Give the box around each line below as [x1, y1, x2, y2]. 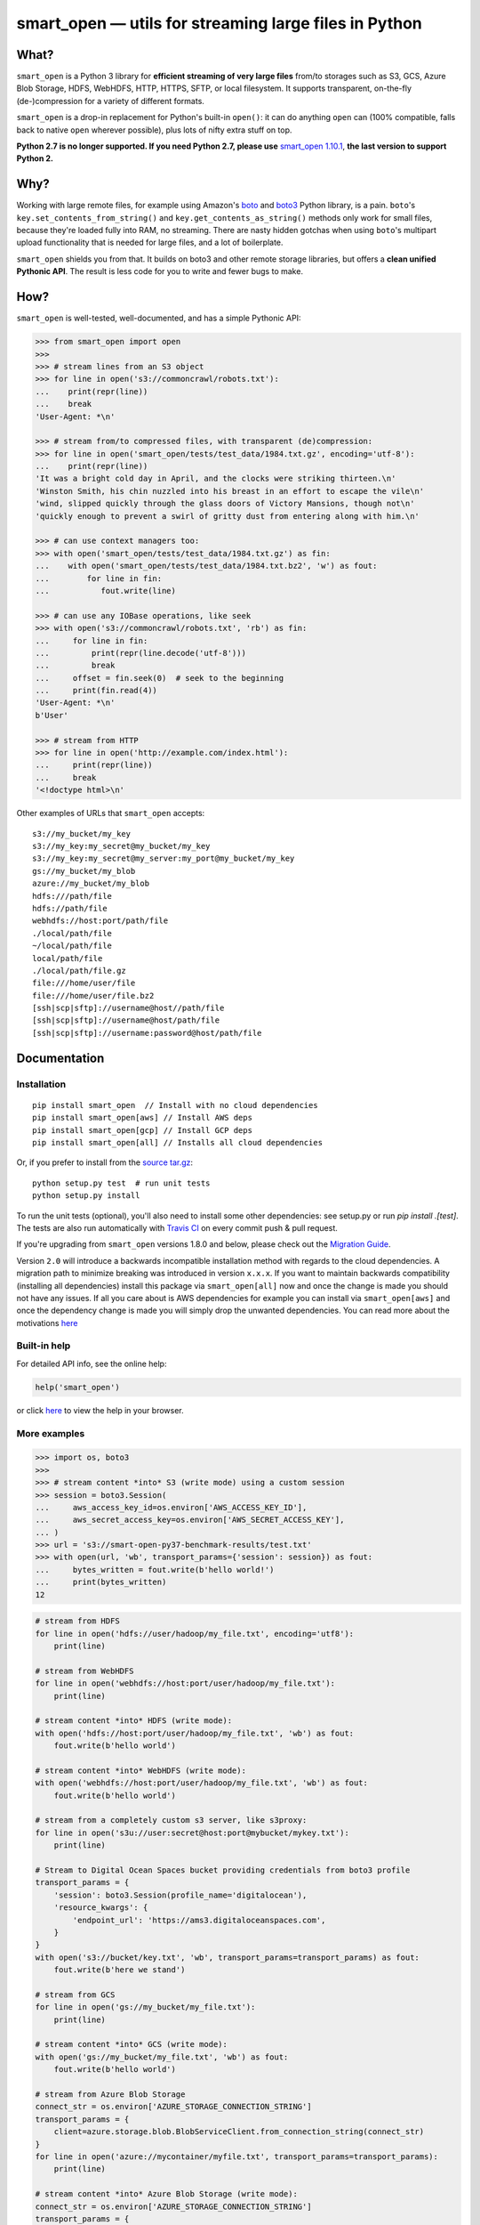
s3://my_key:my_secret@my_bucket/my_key [32, 841, 211, 851]
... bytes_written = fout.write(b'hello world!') [35, 1565, 275, 1574]
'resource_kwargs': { [53, 1903, 148, 1913]
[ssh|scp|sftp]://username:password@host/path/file [32, 1028, 262, 1038]
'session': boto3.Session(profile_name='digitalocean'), [53, 1889, 308, 1900]
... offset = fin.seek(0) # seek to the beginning [35, 673, 284, 683]
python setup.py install [32, 1191, 140, 1201]
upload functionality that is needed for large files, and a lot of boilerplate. [16, 237, 284, 248]
